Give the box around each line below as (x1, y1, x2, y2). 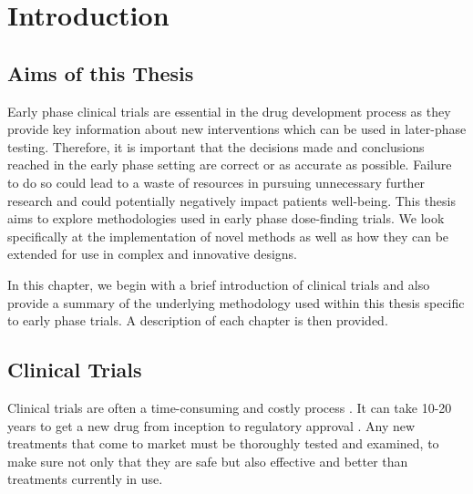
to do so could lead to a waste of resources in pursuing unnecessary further (7, 172, 426, 191)
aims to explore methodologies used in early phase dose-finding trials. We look (7, 209, 445, 228)
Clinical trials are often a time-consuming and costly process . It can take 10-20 (7, 397, 452, 417)
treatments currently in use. (7, 469, 163, 489)
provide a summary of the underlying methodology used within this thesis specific (7, 293, 465, 312)
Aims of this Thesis (7, 58, 194, 87)
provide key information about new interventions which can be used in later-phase (7, 119, 467, 139)
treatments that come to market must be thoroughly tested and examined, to (7, 434, 439, 453)
